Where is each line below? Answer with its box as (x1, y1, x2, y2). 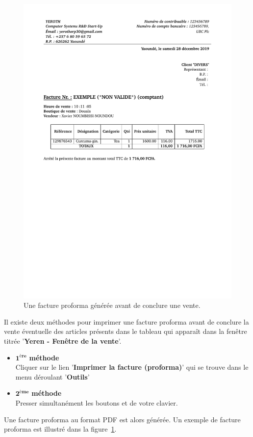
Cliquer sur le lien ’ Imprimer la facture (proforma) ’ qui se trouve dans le (15, 362, 249, 372)
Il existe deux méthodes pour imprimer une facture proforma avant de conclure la (4, 316, 249, 327)
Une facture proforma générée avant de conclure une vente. (24, 300, 201, 310)
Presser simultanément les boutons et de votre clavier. (15, 398, 178, 408)
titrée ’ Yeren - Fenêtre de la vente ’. (4, 336, 122, 346)
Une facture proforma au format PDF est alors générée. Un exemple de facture (4, 414, 241, 424)
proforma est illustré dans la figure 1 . (4, 424, 117, 434)
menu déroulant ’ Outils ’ (15, 371, 90, 382)
